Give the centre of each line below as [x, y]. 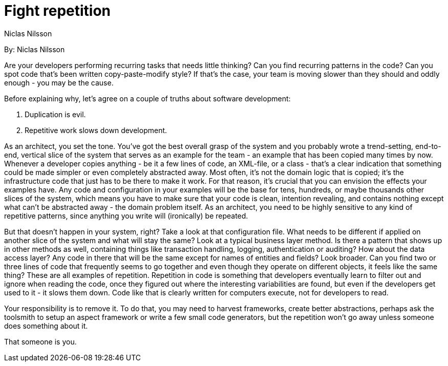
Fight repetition [58, 11]
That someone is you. [40, 341]
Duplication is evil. [55, 114]
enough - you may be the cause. [59, 82]
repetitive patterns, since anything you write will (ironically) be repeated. [126, 216]
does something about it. [46, 326]
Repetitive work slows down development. [96, 130]
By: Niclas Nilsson [35, 49]
